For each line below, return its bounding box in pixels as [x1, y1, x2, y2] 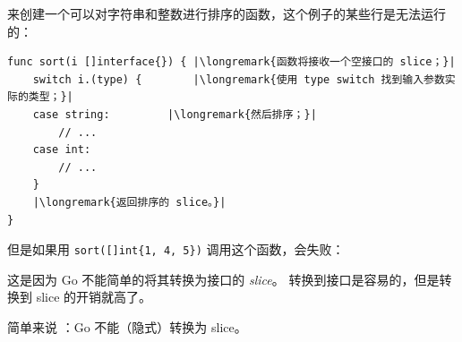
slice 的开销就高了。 [36, 287, 152, 306]
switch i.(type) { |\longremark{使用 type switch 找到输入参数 [32, 73, 445, 86]
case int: [32, 143, 91, 157]
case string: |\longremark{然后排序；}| [32, 107, 317, 121]
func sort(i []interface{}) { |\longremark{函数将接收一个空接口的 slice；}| [7, 56, 456, 69]
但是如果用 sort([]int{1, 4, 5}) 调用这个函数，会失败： [7, 240, 345, 259]
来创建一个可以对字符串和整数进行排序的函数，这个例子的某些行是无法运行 [7, 4, 446, 22]
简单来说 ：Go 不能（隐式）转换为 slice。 [7, 317, 247, 336]
